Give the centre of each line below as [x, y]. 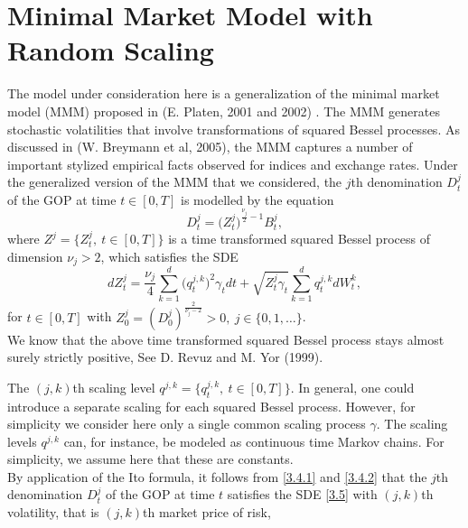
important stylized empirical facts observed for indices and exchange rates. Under [233, 164]
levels [22, 441]
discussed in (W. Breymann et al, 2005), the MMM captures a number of [210, 147]
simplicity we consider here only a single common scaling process [187, 424]
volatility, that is [53, 512]
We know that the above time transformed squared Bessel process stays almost [226, 339]
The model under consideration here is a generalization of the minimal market [224, 93]
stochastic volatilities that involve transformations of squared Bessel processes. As [234, 129]
